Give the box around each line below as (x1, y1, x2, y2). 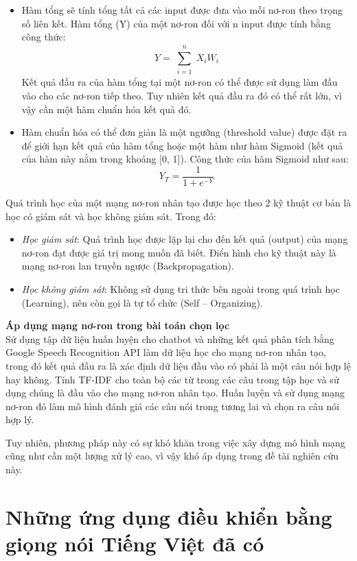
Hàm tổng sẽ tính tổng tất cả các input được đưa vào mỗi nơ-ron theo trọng (21, 3, 343, 16)
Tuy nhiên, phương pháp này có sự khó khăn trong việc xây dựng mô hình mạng (5, 435, 345, 449)
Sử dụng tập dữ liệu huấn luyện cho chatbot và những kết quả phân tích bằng (5, 331, 334, 346)
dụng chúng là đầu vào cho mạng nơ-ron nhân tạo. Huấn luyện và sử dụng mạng (5, 385, 345, 400)
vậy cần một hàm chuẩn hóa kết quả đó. (21, 102, 192, 116)
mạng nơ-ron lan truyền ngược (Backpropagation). (21, 259, 234, 273)
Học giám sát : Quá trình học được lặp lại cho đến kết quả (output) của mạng (21, 232, 348, 246)
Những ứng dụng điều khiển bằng (5, 502, 332, 530)
